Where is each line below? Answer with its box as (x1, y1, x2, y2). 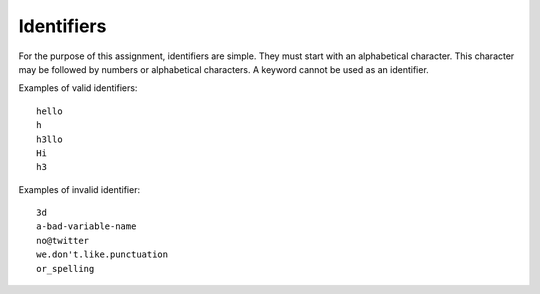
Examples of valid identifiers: (18, 82, 138, 94)
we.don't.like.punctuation (36, 249, 169, 260)
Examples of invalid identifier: (18, 183, 140, 195)
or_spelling (36, 263, 95, 274)
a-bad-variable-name (36, 221, 137, 232)
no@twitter (36, 235, 90, 246)
